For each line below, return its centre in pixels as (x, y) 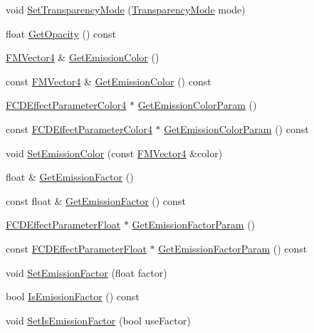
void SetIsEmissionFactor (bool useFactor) (98, 320)
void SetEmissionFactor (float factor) (87, 272)
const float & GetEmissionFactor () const (96, 200)
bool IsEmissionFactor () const (73, 296)
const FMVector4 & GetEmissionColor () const (109, 81)
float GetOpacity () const (61, 33)
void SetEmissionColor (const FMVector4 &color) (114, 153)
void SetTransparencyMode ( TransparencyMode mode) (126, 9)
